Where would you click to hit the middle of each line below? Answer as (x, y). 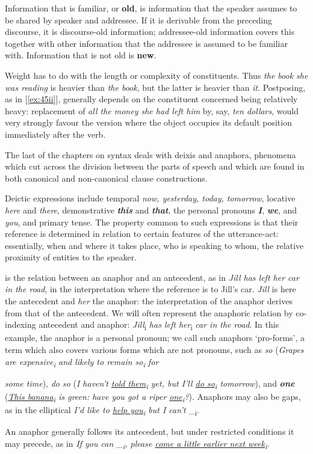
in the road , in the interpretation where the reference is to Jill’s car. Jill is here (150, 289)
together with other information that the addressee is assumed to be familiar (146, 43)
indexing (20, 324)
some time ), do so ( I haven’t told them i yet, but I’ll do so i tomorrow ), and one (150, 384)
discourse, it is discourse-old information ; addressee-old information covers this (150, 32)
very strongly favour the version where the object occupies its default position (148, 122)
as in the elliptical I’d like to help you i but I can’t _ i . (102, 410)
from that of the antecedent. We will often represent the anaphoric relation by (149, 312)
